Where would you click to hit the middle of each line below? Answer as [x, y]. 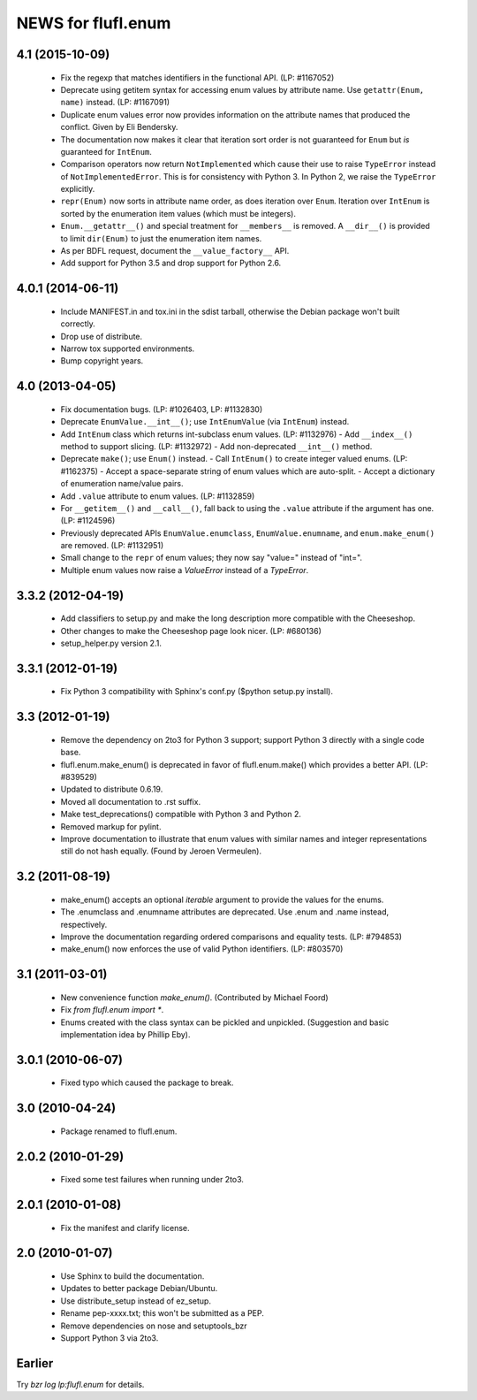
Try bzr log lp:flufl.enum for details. [80, 1384]
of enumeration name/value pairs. [122, 484]
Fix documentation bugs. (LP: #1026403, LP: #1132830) [162, 409]
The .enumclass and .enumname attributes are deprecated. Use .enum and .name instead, [225, 912]
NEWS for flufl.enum [94, 23]
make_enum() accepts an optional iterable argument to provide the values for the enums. [222, 899]
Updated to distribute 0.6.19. [112, 789]
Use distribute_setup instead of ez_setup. [136, 1301]
